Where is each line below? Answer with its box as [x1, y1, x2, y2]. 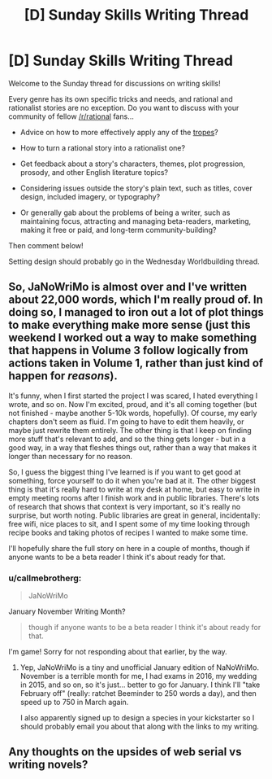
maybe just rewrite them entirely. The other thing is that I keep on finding [8, 425, 252, 435]
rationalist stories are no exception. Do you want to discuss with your [8, 103, 240, 112]
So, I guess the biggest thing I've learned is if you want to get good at [8, 466, 241, 477]
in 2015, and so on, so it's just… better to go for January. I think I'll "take [19, 680, 261, 689]
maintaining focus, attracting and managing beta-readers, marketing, [19, 216, 252, 225]
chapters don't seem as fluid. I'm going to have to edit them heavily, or [8, 417, 244, 427]
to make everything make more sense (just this [8, 318, 251, 332]
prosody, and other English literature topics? [19, 167, 169, 177]
